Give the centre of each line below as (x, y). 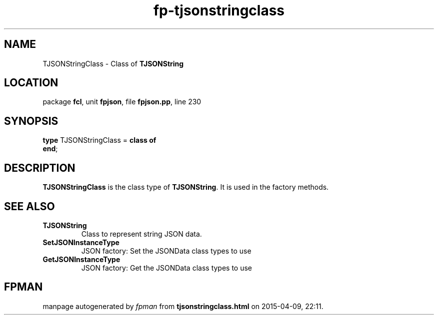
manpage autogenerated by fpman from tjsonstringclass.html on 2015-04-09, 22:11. (183, 306)
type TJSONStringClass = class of (99, 140)
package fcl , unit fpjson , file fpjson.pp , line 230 (122, 102)
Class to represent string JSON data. (141, 234)
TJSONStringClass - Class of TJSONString (113, 63)
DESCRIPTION (40, 168)
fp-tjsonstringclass (219, 10)
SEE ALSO (29, 206)
